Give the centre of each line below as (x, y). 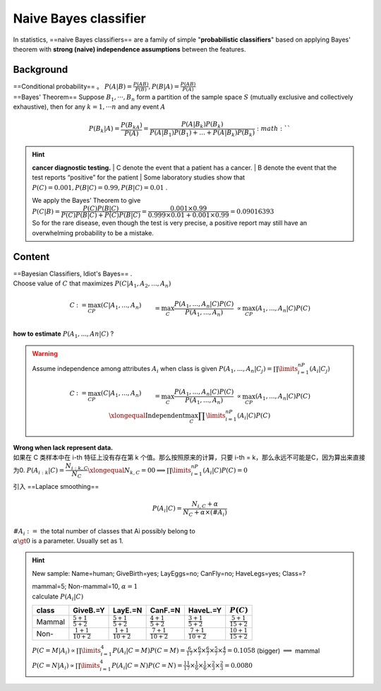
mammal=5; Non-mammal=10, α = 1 (85, 586)
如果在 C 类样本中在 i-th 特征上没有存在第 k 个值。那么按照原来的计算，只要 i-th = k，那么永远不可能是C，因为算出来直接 (189, 457)
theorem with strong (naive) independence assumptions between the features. (129, 49)
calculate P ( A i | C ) (58, 597)
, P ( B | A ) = (164, 86)
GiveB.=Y (89, 610)
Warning (45, 353)
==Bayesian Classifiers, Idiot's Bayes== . (73, 273)
